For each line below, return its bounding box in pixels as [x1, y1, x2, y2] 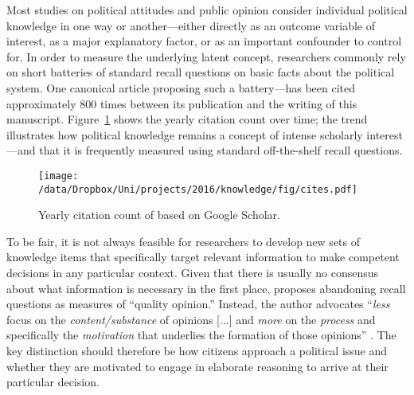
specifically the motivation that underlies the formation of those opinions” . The [6, 327, 396, 343]
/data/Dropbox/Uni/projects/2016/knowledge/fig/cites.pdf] [38, 183, 357, 195]
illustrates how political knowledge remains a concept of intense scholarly [6, 126, 363, 143]
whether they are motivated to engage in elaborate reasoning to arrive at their [6, 358, 389, 374]
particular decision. [6, 373, 100, 390]
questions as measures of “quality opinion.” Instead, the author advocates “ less [6, 295, 390, 312]
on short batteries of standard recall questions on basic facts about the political [6, 64, 395, 80]
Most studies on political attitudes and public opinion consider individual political [6, 2, 408, 18]
